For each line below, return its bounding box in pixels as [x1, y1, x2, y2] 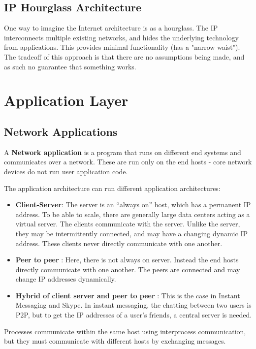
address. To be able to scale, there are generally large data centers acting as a [15, 209, 250, 219]
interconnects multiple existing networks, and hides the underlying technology [4, 32, 239, 42]
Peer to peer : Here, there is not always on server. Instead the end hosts [15, 254, 239, 265]
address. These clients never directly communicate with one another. [15, 238, 223, 248]
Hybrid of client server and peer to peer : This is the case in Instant [15, 290, 240, 300]
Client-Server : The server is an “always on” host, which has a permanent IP [15, 199, 251, 210]
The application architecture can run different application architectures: [4, 183, 221, 193]
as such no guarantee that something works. [4, 61, 136, 71]
